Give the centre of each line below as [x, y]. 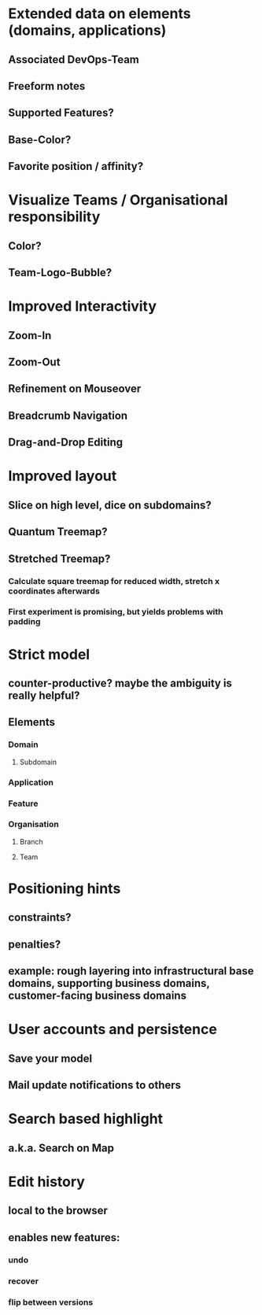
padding [24, 622]
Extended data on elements [100, 14]
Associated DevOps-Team [74, 59]
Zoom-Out [34, 362]
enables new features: [64, 1237]
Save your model [50, 1058]
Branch [31, 841]
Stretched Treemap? [59, 558]
